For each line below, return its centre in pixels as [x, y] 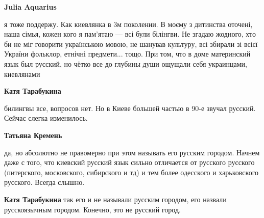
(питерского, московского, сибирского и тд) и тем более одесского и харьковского [131, 172]
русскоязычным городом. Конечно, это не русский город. [92, 209]
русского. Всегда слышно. [44, 182]
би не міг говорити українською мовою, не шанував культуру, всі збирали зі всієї [131, 44]
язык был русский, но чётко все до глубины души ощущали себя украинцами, [126, 63]
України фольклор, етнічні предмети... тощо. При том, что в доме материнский [127, 54]
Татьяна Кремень [33, 135]
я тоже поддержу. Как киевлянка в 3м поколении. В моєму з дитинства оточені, [128, 24]
